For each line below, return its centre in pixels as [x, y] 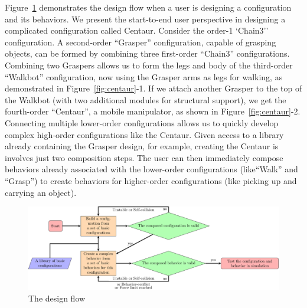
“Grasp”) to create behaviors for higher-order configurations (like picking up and [151, 180]
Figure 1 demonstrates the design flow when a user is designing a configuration [148, 7]
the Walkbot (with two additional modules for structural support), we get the [146, 99]
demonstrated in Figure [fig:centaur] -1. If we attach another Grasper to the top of [153, 88]
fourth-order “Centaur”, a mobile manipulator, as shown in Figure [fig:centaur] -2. [153, 111]
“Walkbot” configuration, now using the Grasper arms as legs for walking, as [144, 76]
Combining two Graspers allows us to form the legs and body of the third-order [149, 65]
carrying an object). [41, 192]
